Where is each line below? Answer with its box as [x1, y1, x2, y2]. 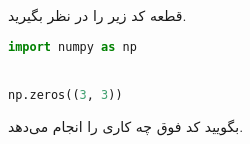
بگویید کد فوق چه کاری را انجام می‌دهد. [8, 115, 244, 136]
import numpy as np [8, 39, 137, 54]
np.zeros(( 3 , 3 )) [8, 87, 123, 102]
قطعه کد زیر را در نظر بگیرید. [8, 5, 187, 25]
